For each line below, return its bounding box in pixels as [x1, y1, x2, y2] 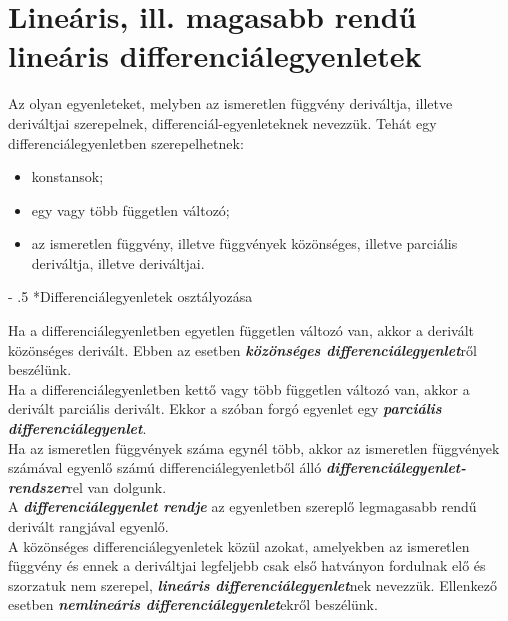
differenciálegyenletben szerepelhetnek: [8, 132, 244, 153]
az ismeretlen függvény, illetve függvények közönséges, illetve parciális [31, 233, 458, 254]
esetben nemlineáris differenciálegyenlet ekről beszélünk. [8, 594, 378, 615]
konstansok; [31, 166, 104, 187]
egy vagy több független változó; [31, 199, 230, 220]
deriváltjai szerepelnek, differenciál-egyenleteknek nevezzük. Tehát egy [8, 112, 437, 133]
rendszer [8, 476, 68, 497]
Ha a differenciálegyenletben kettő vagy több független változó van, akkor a [8, 378, 470, 399]
